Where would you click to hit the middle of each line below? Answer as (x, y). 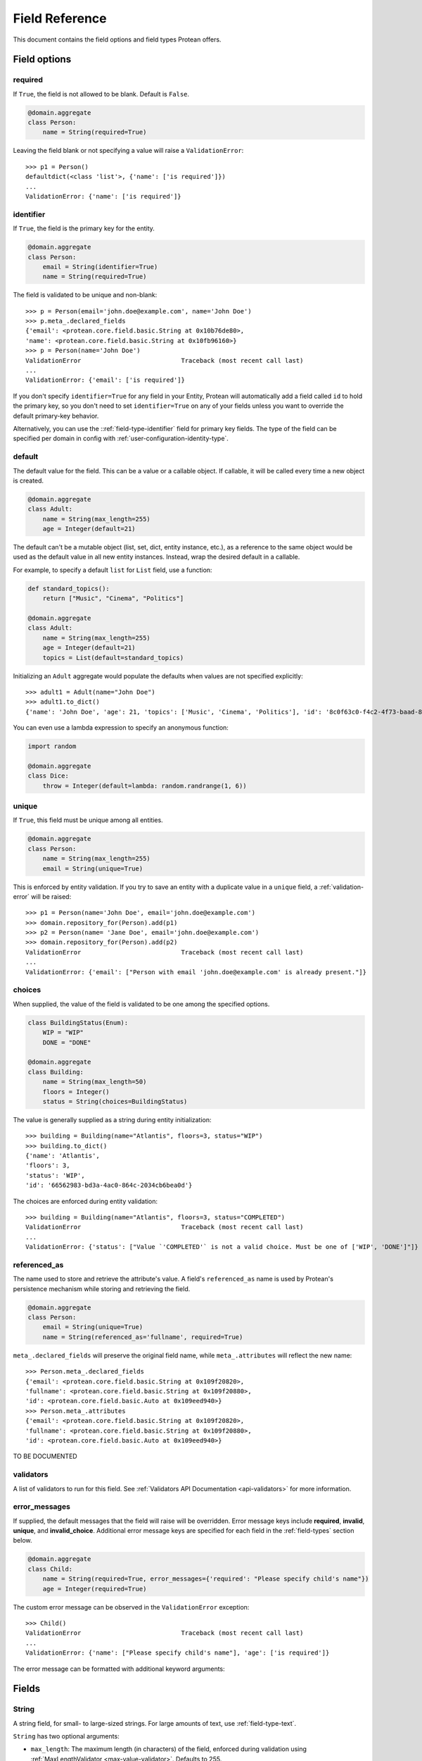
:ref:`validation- (341, 887)
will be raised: (51, 896)
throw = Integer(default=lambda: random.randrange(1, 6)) (145, 786)
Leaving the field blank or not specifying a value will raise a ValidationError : (128, 151)
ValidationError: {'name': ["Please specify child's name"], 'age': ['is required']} (178, 1653)
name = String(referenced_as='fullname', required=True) (143, 1337)
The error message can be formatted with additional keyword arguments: (119, 1669)
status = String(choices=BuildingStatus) (115, 1101)
